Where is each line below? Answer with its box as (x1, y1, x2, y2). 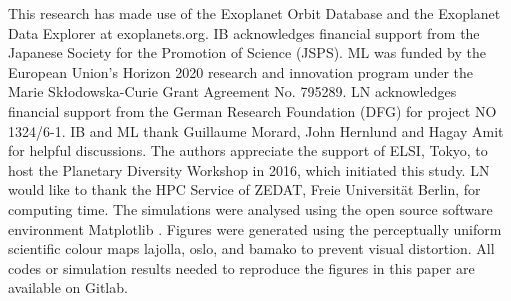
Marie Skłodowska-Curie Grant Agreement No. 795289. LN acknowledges (8, 81, 457, 102)
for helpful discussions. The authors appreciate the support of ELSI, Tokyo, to (8, 140, 488, 161)
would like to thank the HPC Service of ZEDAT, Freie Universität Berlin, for (8, 179, 481, 200)
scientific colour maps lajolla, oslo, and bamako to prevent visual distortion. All (8, 238, 495, 259)
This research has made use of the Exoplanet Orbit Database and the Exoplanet (8, 3, 501, 23)
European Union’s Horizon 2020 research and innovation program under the (8, 61, 474, 82)
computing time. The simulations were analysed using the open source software (8, 198, 493, 219)
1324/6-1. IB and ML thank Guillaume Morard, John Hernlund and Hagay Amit (8, 120, 504, 141)
